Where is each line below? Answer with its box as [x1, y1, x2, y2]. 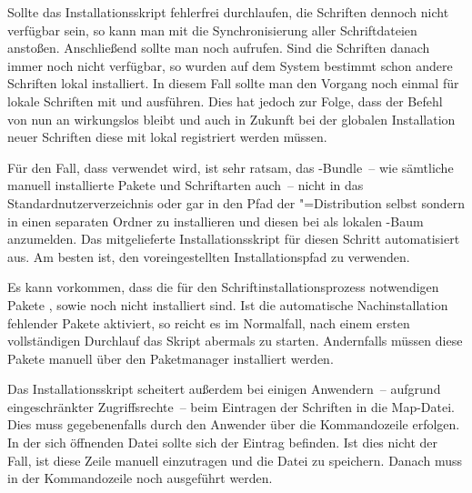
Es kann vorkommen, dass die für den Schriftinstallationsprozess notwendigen [7, 277, 439, 297]
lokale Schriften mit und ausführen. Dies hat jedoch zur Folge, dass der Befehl [7, 91, 443, 110]
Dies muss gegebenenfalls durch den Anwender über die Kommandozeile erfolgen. [7, 415, 460, 434]
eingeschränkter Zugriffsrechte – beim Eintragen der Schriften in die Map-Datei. [7, 397, 455, 416]
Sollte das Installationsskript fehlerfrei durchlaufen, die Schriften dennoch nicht [7, 3, 449, 21]
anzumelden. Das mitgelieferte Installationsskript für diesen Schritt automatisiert [7, 229, 460, 248]
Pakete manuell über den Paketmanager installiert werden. [7, 348, 334, 367]
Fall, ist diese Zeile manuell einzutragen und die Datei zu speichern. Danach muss [7, 450, 462, 469]
